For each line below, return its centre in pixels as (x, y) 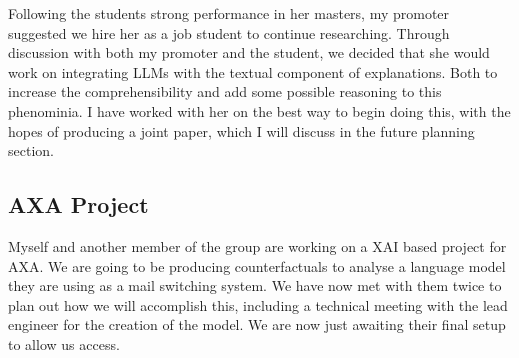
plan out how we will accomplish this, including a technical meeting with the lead (258, 304)
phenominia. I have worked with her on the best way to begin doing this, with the (259, 110)
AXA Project (78, 204)
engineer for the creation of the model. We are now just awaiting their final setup (257, 324)
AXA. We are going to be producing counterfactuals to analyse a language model (257, 265)
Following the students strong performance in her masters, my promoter (229, 13)
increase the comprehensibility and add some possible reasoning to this (225, 91)
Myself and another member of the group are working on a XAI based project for (257, 245)
